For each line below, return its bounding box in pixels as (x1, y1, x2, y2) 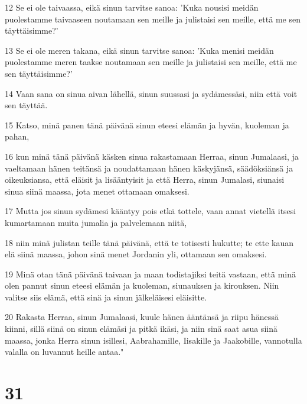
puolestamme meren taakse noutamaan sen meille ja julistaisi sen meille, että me (5, 56, 297, 68)
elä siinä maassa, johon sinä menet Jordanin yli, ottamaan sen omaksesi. (5, 248, 267, 260)
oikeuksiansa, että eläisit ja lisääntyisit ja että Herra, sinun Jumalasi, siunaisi (5, 173, 285, 186)
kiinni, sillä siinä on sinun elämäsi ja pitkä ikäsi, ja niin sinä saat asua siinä (5, 322, 277, 335)
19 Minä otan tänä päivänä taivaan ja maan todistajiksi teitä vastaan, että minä (5, 267, 296, 280)
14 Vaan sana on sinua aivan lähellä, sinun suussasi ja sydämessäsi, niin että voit (5, 87, 298, 99)
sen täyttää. (5, 99, 48, 111)
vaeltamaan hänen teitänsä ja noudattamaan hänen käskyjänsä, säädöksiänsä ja (5, 161, 293, 174)
